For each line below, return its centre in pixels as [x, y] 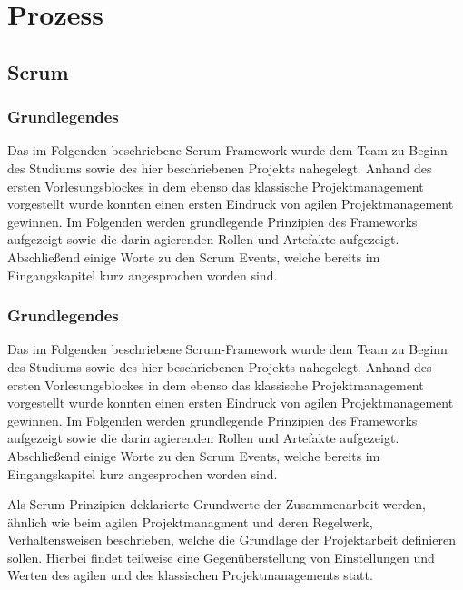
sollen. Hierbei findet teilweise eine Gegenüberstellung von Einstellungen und [221, 557]
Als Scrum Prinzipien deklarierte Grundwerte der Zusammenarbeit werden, [217, 504]
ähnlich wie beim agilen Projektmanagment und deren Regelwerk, [190, 521]
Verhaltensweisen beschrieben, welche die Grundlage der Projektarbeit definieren [231, 540]
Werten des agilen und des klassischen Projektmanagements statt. [190, 575]
